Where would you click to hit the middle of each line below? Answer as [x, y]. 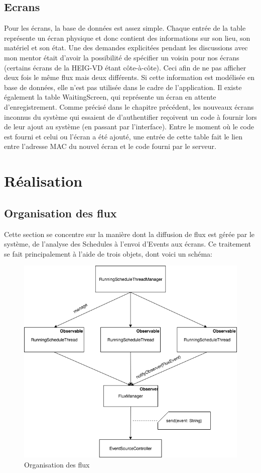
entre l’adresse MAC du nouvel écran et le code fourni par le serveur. [110, 146]
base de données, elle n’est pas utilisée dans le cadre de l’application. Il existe [123, 87]
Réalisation [43, 181]
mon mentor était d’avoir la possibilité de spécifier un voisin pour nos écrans [122, 57]
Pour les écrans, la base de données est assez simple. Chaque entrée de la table [125, 28]
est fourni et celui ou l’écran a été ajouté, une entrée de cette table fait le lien [123, 136]
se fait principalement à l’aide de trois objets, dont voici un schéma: [108, 253]
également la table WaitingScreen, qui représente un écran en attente [110, 97]
